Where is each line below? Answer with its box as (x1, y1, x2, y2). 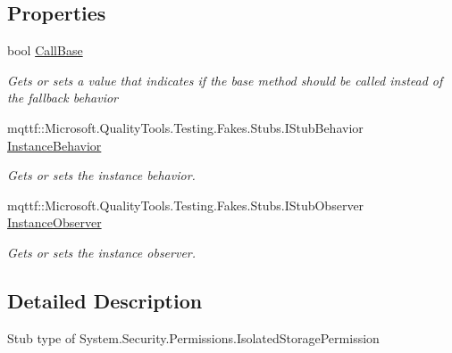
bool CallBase (7, 41, 83, 60)
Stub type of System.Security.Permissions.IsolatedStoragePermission (7, 328, 380, 347)
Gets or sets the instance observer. (7, 242, 197, 261)
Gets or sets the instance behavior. (7, 166, 196, 185)
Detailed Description (7, 286, 203, 314)
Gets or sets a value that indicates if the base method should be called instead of (7, 70, 443, 89)
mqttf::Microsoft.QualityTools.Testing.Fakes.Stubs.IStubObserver (7, 195, 364, 214)
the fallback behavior (7, 88, 118, 107)
